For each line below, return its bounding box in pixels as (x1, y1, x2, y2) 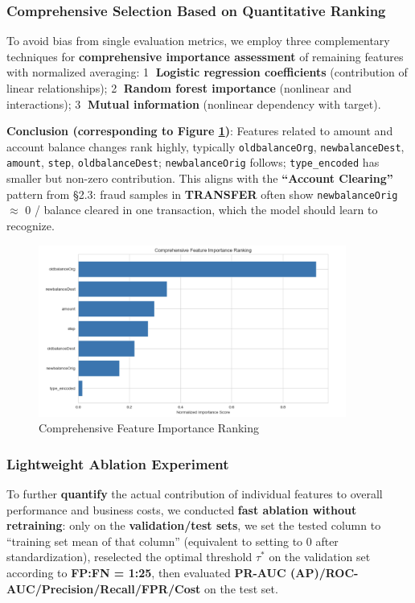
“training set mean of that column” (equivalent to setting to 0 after (6, 532, 339, 549)
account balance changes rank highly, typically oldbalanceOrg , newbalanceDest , (6, 138, 405, 155)
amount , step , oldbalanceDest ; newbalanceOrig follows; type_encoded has (6, 154, 380, 171)
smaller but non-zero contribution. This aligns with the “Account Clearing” (6, 170, 393, 187)
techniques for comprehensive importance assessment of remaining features (6, 47, 404, 64)
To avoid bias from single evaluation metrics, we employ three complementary (6, 32, 390, 49)
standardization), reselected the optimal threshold (6, 548, 253, 565)
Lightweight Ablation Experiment (6, 453, 229, 473)
